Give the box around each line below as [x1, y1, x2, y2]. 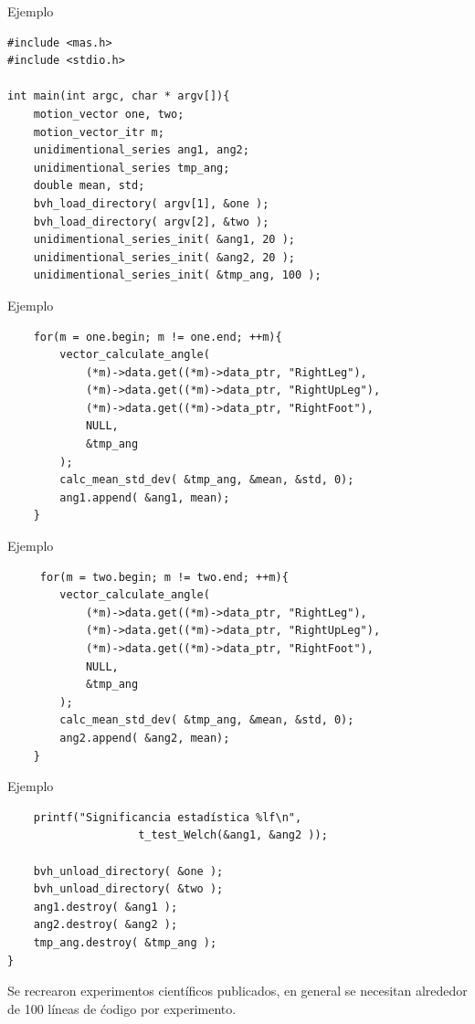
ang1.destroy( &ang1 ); [33, 900, 178, 913]
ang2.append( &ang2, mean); [59, 731, 230, 744]
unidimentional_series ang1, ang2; [33, 143, 249, 157]
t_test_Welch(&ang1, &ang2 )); [138, 829, 328, 842]
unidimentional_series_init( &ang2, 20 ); [33, 250, 295, 264]
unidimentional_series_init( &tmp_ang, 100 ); [33, 269, 322, 282]
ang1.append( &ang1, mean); [59, 491, 230, 504]
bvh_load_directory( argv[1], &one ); [33, 196, 269, 210]
